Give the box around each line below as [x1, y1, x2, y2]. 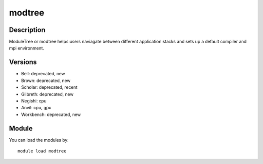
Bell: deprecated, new [21, 71, 65, 77]
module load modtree [18, 148, 67, 154]
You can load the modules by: [9, 137, 69, 143]
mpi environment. [9, 45, 44, 51]
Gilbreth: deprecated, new [21, 91, 74, 97]
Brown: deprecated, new [21, 78, 71, 83]
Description [9, 26, 46, 34]
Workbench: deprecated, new [21, 112, 81, 117]
